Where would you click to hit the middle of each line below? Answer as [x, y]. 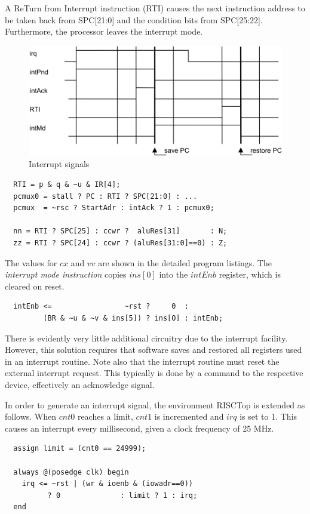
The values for [31, 262]
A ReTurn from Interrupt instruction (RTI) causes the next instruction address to [155, 8]
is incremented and [189, 416]
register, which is [250, 274]
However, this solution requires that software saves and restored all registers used [154, 350]
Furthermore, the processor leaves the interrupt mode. [104, 31]
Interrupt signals [59, 164]
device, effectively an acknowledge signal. [80, 384]
